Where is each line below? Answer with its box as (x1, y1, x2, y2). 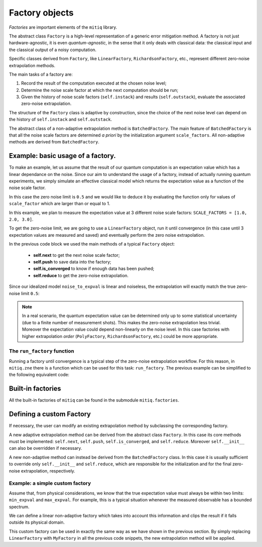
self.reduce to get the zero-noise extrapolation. (33, 272, 129, 278)
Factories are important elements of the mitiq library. (9, 24, 117, 30)
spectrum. (9, 504, 30, 510)
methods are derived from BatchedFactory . (9, 139, 99, 145)
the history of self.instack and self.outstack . (9, 117, 113, 123)
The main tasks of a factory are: (9, 71, 73, 77)
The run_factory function (9, 348, 75, 354)
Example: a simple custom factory (9, 480, 91, 487)
